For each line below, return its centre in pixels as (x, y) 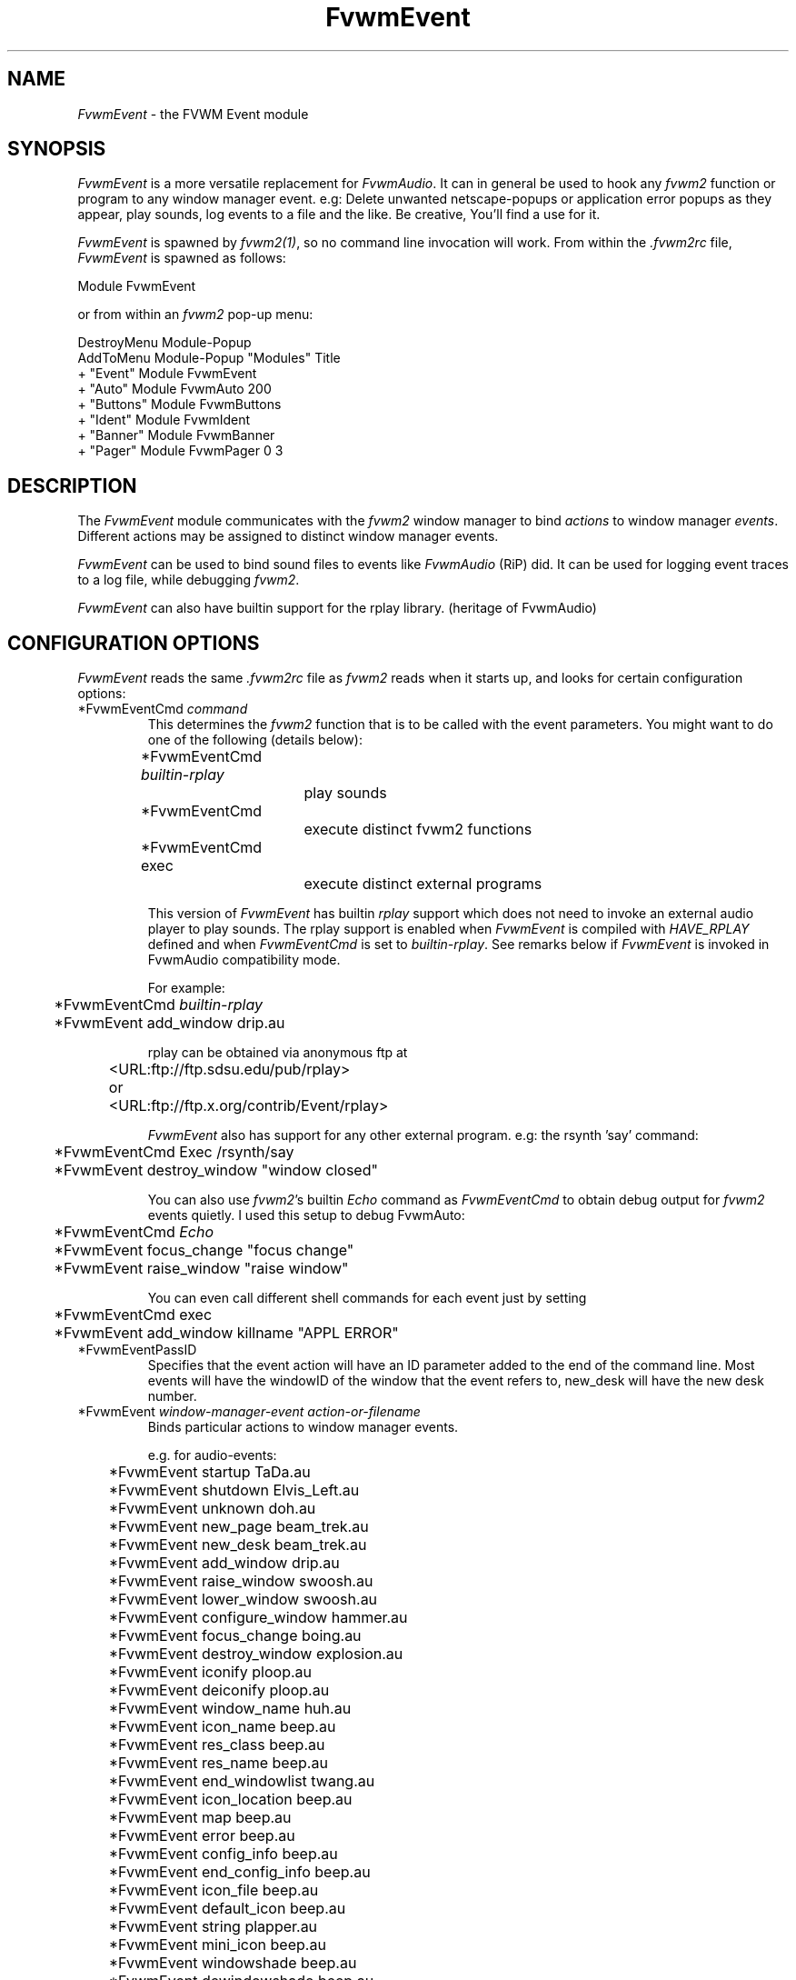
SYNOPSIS (57, 149)
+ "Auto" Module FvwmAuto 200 (174, 389)
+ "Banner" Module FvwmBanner (176, 435)
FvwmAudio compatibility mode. (244, 960)
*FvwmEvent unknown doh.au (212, 1509)
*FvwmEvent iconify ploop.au (210, 1672)
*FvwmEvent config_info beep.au (223, 1854)
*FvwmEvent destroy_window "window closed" (216, 1170)
